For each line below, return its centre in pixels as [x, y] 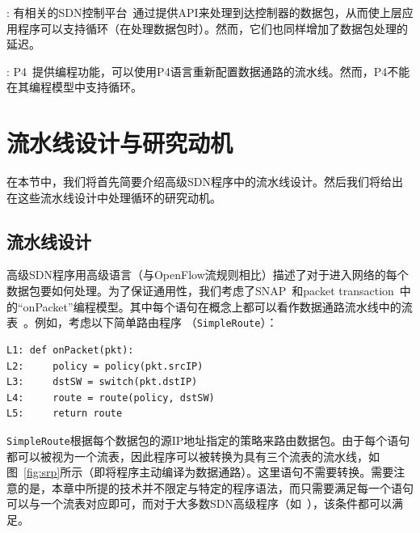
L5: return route [65, 414]
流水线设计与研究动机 [120, 143]
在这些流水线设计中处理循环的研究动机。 [114, 197]
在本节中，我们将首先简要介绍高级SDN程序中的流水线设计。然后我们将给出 [205, 182]
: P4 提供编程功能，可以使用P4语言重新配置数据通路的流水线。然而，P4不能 [208, 71]
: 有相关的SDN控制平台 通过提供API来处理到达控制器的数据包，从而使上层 [204, 12]
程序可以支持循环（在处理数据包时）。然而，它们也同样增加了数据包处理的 [212, 28]
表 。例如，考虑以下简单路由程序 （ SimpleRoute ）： [142, 322]
